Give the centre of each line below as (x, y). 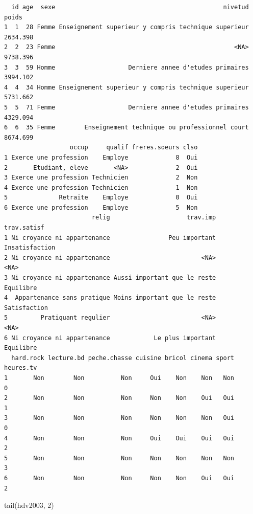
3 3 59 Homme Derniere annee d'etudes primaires (127, 67)
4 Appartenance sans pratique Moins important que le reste (110, 298)
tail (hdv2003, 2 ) (29, 505)
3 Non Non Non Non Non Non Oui (119, 418)
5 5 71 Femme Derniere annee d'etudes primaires (127, 107)
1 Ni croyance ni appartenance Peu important (110, 238)
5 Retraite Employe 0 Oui (101, 198)
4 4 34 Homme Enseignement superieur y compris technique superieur (127, 87)
